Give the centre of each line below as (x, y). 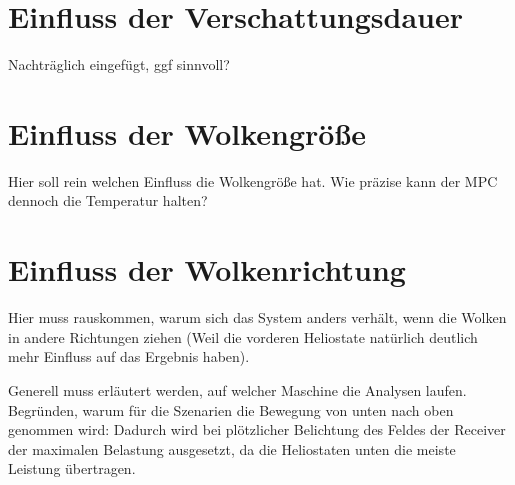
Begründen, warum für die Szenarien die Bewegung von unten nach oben (231, 409)
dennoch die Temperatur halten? (108, 200)
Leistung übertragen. (72, 468)
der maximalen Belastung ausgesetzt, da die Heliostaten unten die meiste (232, 448)
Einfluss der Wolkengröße (187, 132)
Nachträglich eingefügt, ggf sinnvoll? (119, 64)
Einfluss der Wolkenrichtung (207, 269)
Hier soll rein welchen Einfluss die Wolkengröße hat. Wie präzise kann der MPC (253, 180)
